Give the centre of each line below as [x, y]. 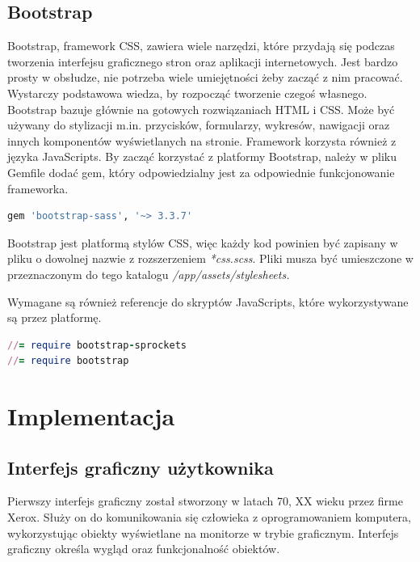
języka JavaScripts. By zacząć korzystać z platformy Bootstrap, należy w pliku [202, 156]
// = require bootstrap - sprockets [97, 345]
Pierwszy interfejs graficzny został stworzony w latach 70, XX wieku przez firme [205, 501]
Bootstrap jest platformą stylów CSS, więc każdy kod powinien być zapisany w [203, 242]
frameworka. [38, 188]
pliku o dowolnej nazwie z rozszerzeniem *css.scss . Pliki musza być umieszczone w [210, 258]
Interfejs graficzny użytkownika [141, 467]
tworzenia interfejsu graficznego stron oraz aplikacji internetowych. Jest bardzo [203, 61]
